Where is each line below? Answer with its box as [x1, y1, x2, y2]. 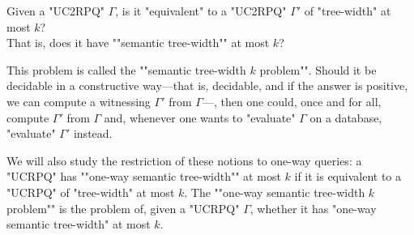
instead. [73, 125, 113, 142]
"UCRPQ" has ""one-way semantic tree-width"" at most [6, 168, 281, 185]
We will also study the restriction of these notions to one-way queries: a [6, 152, 362, 169]
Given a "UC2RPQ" [6, 2, 105, 19]
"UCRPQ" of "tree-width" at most [6, 183, 175, 200]
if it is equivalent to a [294, 168, 402, 185]
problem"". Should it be [259, 61, 377, 78]
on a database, [309, 109, 382, 126]
